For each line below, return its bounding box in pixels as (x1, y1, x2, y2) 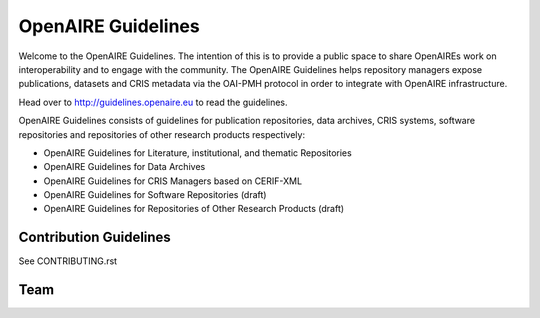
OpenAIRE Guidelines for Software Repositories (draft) (43, 189, 267, 201)
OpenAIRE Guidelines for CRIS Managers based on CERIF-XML (43, 175, 303, 187)
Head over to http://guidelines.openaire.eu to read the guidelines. (18, 96, 289, 108)
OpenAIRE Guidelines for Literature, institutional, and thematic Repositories (43, 146, 352, 159)
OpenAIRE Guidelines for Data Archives (43, 161, 206, 173)
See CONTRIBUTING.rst (18, 255, 118, 267)
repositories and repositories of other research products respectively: (18, 128, 305, 140)
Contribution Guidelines (18, 229, 172, 246)
